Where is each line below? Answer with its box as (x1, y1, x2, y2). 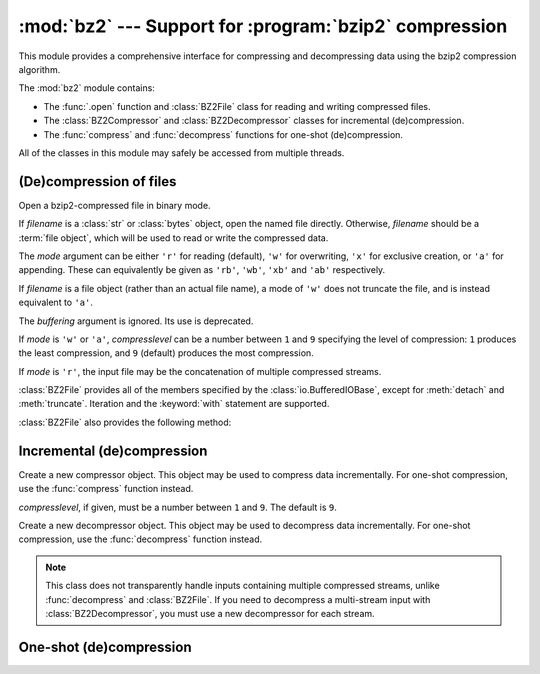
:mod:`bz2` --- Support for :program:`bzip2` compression (18, 15, 508, 37)
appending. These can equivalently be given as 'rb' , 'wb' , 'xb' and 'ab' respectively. (18, 264, 386, 276)
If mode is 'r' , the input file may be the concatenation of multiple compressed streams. (18, 365, 382, 377)
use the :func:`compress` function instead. (18, 483, 194, 495)
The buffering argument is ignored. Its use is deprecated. (18, 315, 254, 327)
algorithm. (18, 63, 61, 75)
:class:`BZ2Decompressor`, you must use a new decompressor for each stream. (45, 607, 375, 619)
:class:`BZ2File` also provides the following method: (18, 416, 232, 428)
